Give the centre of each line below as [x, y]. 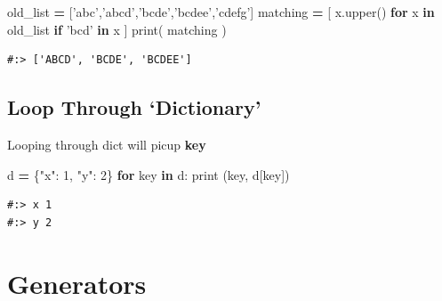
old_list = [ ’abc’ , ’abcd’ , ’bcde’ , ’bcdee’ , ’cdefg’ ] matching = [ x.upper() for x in [221, 12]
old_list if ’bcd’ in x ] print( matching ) [117, 29]
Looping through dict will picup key [107, 144]
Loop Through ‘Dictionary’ [134, 107]
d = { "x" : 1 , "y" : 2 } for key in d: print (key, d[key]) [149, 174]
